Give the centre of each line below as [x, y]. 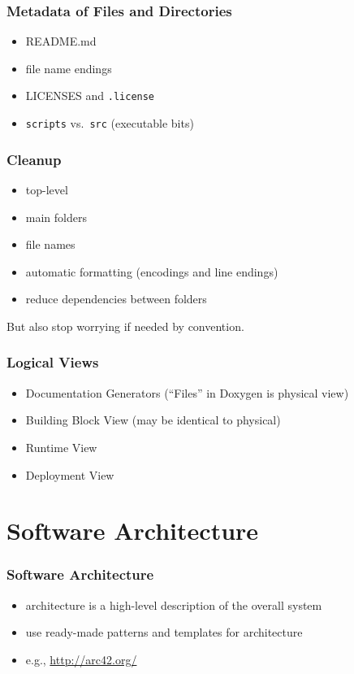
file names [50, 244]
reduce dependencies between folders [116, 299]
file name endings [69, 68]
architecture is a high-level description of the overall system [174, 604]
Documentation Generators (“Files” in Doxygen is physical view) [187, 392]
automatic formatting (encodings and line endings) [152, 271]
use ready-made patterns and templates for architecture [164, 632]
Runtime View [61, 447]
